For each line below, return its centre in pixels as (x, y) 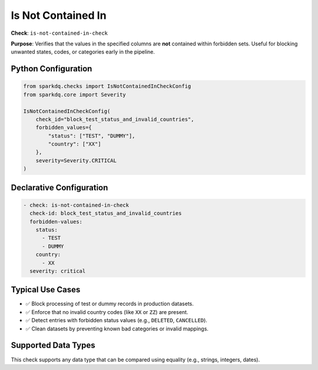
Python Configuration (52, 69)
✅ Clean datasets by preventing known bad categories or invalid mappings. (117, 328)
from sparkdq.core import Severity (74, 95)
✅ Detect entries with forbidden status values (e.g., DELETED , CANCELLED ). (116, 321)
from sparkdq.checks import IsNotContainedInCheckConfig (107, 86)
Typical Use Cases (46, 290)
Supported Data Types (53, 346)
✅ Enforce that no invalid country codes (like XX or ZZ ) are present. (107, 312)
